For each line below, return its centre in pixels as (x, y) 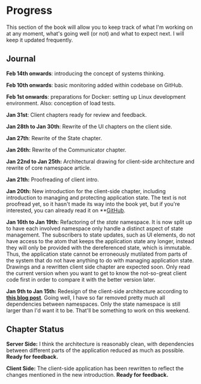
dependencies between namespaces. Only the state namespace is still (94, 304)
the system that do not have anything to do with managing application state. (100, 260)
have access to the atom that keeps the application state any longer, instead (100, 241)
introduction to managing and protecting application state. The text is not (96, 197)
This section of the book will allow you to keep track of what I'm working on (100, 27)
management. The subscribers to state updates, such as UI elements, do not (101, 235)
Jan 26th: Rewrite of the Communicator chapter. (66, 150)
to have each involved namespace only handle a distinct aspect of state (95, 228)
